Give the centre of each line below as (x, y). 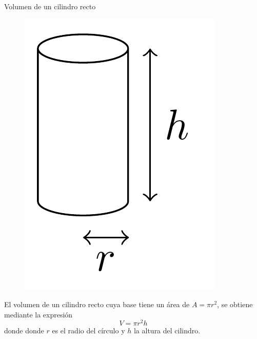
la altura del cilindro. (167, 331)
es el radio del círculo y (88, 331)
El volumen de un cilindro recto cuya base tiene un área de (97, 304)
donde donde (24, 331)
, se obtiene (235, 304)
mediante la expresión (38, 314)
